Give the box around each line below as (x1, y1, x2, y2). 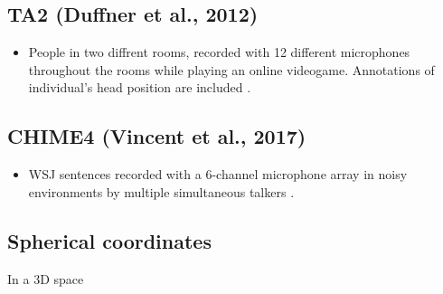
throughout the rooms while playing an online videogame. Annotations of (28, 60, 435, 79)
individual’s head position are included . (28, 78, 251, 97)
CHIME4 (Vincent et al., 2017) (7, 122, 306, 150)
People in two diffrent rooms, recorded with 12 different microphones (28, 43, 410, 62)
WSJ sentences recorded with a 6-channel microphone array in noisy (28, 165, 408, 184)
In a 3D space (7, 269, 84, 288)
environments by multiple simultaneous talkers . (28, 182, 295, 201)
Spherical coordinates (7, 226, 212, 254)
